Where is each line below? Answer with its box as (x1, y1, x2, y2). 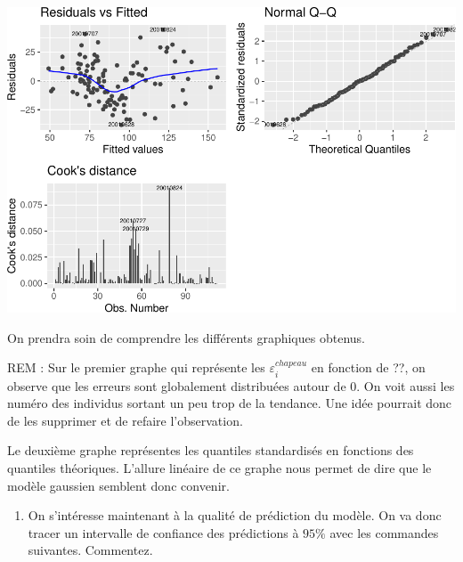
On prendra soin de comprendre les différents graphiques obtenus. (7, 328, 365, 346)
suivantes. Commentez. (28, 541, 153, 559)
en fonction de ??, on (311, 358, 426, 377)
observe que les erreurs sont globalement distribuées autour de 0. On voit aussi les (7, 376, 455, 395)
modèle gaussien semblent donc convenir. (7, 476, 230, 494)
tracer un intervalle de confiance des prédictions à (28, 523, 299, 542)
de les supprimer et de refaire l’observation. (7, 411, 243, 429)
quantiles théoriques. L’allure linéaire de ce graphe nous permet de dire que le (7, 459, 432, 477)
